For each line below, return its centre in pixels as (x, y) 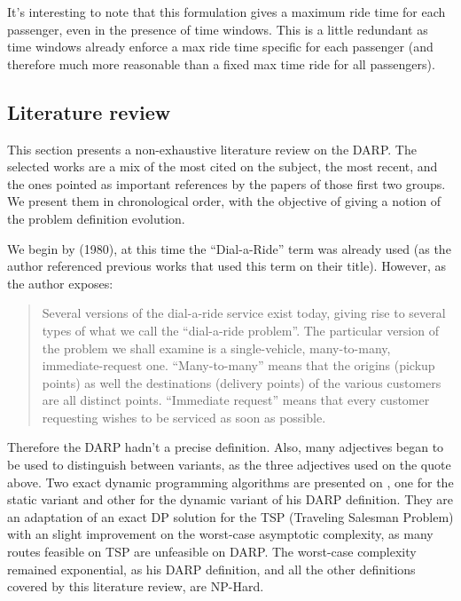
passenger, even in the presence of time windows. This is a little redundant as (218, 29)
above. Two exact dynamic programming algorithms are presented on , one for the (230, 482)
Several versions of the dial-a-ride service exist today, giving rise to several (244, 313)
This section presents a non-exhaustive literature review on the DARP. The (212, 149)
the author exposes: (60, 283)
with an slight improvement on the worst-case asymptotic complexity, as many (220, 534)
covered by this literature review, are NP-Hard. (136, 586)
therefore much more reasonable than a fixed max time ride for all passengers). (221, 63)
